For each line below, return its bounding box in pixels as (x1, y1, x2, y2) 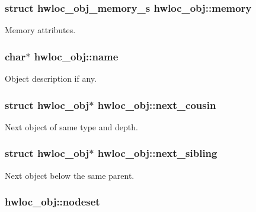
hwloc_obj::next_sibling (97, 146, 217, 160)
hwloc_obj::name (34, 49, 119, 63)
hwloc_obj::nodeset (5, 194, 100, 209)
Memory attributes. (5, 24, 76, 36)
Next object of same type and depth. (5, 120, 138, 133)
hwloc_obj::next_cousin (97, 97, 216, 112)
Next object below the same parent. (5, 169, 135, 181)
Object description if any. (5, 72, 97, 85)
